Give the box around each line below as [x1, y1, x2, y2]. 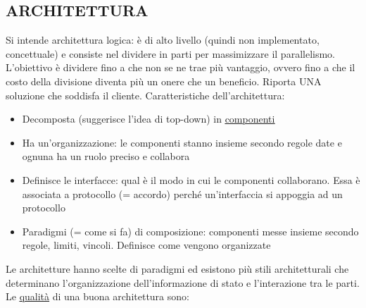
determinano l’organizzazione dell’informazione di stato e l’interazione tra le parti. [6, 275, 360, 290]
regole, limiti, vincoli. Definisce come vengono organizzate [22, 238, 271, 252]
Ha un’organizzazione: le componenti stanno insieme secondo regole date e [22, 135, 342, 149]
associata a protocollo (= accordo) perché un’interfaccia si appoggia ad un [22, 186, 343, 201]
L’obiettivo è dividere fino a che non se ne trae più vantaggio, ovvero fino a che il [6, 60, 355, 75]
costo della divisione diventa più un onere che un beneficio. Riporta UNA [6, 73, 322, 88]
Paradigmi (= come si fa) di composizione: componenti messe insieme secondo [22, 223, 359, 238]
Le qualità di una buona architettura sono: [6, 289, 189, 304]
